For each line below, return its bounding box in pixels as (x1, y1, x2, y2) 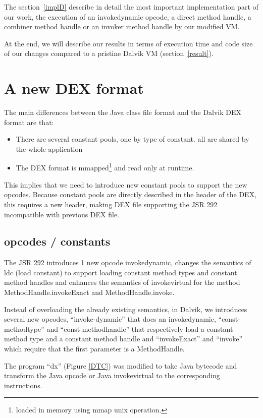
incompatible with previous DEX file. (4, 209, 120, 219)
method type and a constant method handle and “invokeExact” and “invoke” (4, 333, 243, 344)
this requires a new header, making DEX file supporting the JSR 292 (4, 199, 218, 209)
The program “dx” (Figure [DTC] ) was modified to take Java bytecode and (4, 360, 237, 371)
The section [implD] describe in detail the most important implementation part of (4, 2, 258, 12)
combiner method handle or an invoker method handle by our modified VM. (4, 21, 240, 32)
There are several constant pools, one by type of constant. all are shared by (16, 134, 249, 144)
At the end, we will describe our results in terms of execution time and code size (4, 38, 253, 48)
